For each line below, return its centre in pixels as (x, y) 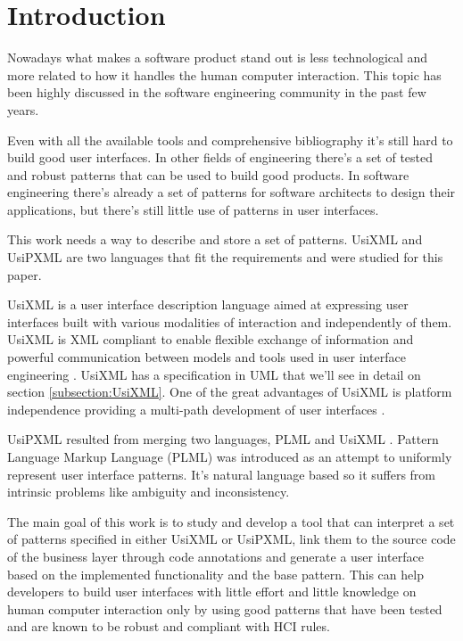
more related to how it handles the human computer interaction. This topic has (224, 74)
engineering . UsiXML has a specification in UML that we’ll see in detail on (214, 374)
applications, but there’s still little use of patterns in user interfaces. (193, 209)
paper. (25, 274)
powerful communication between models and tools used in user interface (207, 357)
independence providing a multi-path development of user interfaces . (196, 409)
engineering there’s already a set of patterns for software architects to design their (231, 192)
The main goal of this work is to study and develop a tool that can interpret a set (231, 521)
